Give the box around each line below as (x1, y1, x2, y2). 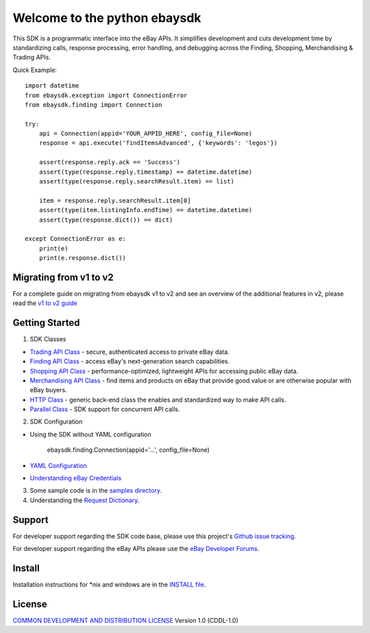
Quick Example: (12, 66, 58, 74)
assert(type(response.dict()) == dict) (38, 216, 173, 224)
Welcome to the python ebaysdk (12, 10, 201, 25)
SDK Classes (29, 335, 66, 344)
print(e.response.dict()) (38, 254, 127, 262)
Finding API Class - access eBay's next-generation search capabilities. (29, 357, 230, 365)
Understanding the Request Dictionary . (29, 496, 140, 504)
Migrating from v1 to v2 (12, 271, 114, 283)
